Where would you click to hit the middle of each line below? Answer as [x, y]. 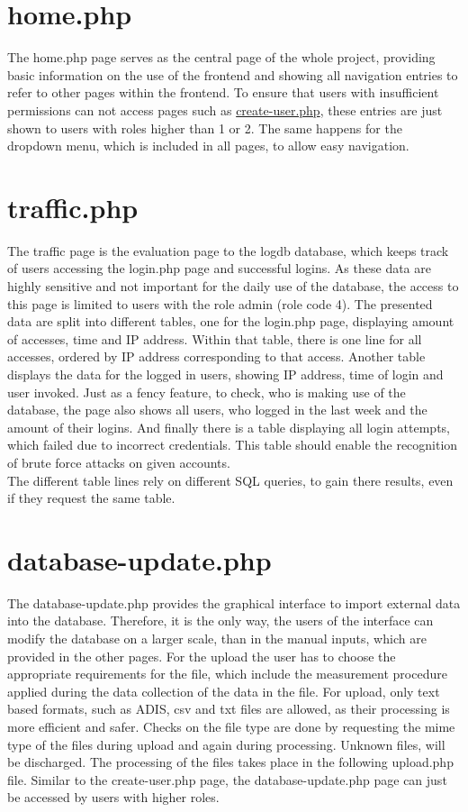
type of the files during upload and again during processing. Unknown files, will [226, 744]
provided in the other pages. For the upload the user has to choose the [202, 656]
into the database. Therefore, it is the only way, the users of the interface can [220, 620]
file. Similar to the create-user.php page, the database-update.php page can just [227, 779]
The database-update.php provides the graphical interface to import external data [234, 602]
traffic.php [73, 207]
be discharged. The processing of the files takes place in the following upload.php [230, 762]
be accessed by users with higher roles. [113, 797]
